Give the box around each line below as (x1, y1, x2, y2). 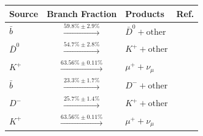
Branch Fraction (47, 7, 117, 20)
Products (125, 7, 164, 20)
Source (9, 7, 39, 20)
